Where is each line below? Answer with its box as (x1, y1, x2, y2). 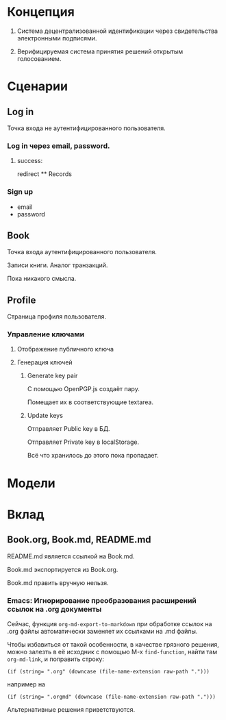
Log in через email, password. (7, 141, 110, 151)
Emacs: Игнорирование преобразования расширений (7, 595, 197, 605)
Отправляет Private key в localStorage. (27, 438, 139, 446)
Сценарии (7, 79, 68, 95)
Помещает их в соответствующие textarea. (27, 398, 154, 406)
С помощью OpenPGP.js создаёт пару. (27, 385, 140, 393)
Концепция (7, 4, 75, 20)
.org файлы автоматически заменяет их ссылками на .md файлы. (7, 627, 198, 635)
